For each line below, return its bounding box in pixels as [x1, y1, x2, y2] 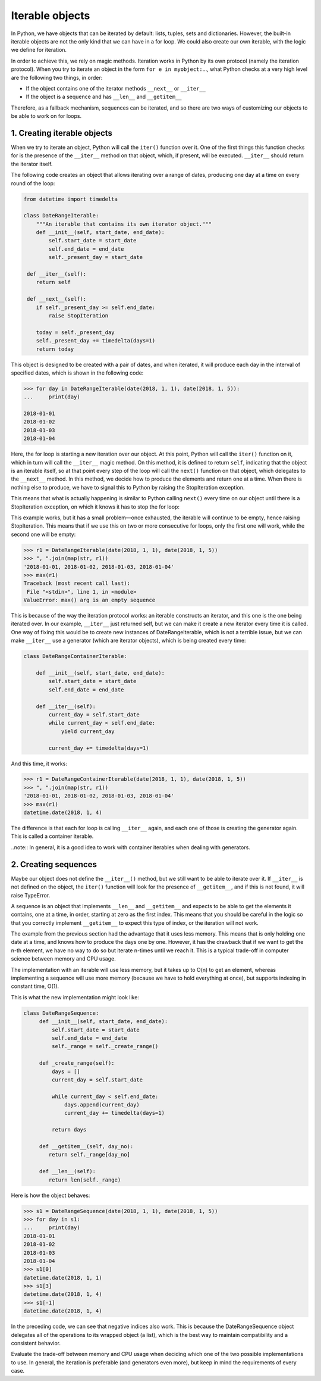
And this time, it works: [11, 760, 68, 767]
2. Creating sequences [11, 859, 97, 869]
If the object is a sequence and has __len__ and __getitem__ [26, 93, 182, 101]
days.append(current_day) [64, 1102, 140, 1108]
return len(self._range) [48, 1176, 121, 1183]
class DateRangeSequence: [23, 1009, 99, 1017]
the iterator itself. [11, 160, 53, 167]
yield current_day [61, 728, 115, 735]
